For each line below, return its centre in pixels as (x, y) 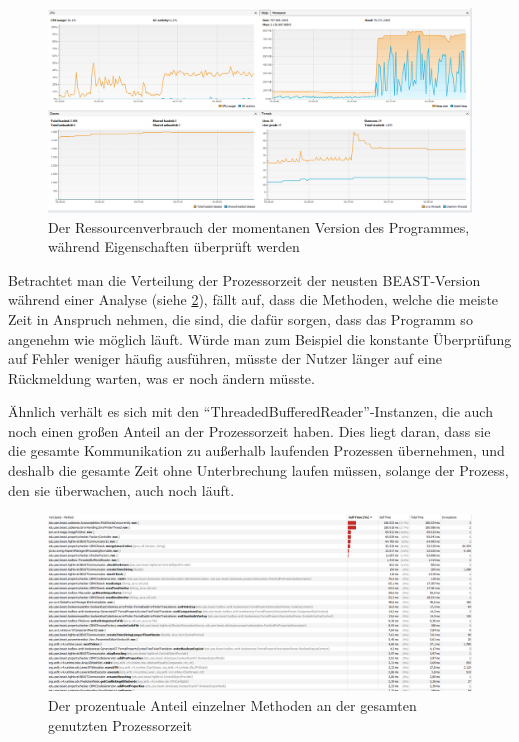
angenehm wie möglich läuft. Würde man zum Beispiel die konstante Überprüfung (260, 338)
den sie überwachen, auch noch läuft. (121, 489)
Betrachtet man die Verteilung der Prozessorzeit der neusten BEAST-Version (244, 279)
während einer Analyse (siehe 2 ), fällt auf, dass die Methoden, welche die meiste (253, 299)
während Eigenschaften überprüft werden (174, 246)
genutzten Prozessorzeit (120, 724)
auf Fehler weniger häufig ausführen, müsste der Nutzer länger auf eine (225, 358)
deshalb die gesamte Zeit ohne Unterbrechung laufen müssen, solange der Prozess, (258, 470)
